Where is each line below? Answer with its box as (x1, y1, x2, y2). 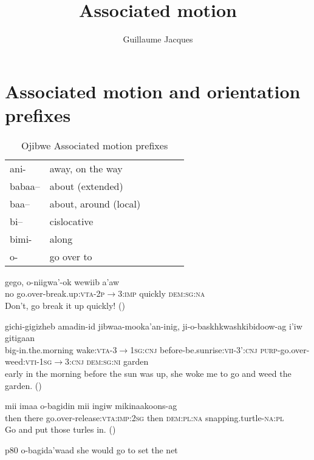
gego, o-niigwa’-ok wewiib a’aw (5, 275, 120, 288)
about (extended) (49, 178, 123, 193)
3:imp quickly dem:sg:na (118, 287, 205, 300)
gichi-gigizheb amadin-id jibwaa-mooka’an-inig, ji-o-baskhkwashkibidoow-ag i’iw (5, 319, 302, 332)
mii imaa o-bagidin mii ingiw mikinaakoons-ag (5, 399, 177, 412)
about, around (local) (49, 196, 141, 211)
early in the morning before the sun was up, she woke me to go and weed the (5, 367, 292, 379)
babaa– (10, 178, 40, 193)
